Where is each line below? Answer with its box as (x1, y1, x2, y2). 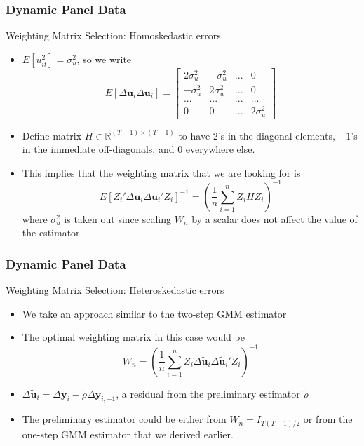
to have (178, 128, 210, 142)
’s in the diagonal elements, (217, 128, 335, 142)
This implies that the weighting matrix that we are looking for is (22, 165, 301, 180)
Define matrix (22, 128, 82, 142)
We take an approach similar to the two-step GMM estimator (22, 306, 287, 320)
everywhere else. (185, 142, 255, 156)
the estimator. (22, 225, 83, 240)
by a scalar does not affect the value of (191, 211, 358, 226)
